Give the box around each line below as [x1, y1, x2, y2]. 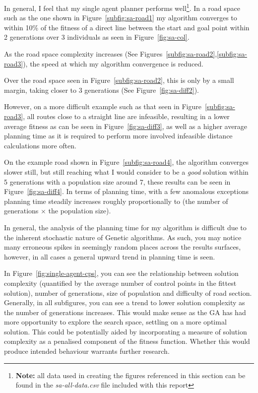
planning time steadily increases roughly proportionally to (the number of [4, 196, 228, 206]
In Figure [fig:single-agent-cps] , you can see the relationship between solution [4, 268, 239, 278]
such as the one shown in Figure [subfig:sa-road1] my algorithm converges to [4, 12, 237, 23]
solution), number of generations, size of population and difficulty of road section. [4, 287, 252, 298]
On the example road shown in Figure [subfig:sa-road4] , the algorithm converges [4, 157, 249, 167]
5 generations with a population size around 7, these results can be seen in [4, 176, 231, 187]
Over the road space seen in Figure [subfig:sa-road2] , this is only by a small [4, 75, 234, 85]
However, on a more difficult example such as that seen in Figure [4, 101, 201, 112]
